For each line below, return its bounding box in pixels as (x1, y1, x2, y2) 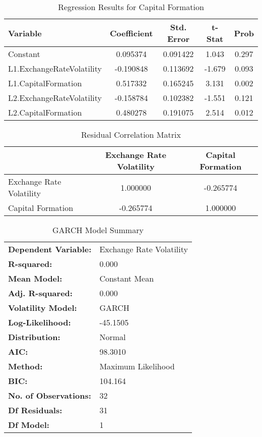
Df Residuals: (8, 404, 62, 416)
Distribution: (8, 331, 60, 343)
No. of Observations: (8, 390, 91, 401)
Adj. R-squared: (8, 287, 73, 299)
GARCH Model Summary (52, 224, 144, 236)
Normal (99, 331, 126, 343)
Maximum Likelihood (99, 360, 175, 372)
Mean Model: (8, 272, 62, 284)
